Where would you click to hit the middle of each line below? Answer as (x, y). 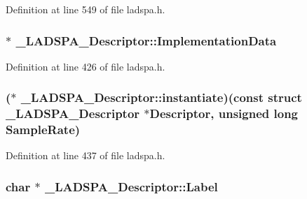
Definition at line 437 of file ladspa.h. (86, 155)
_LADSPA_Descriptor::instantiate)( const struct (161, 97)
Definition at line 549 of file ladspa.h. (86, 9)
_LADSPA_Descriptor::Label (131, 186)
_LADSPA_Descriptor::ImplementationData (146, 40)
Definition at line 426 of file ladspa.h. (86, 66)
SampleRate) (43, 130)
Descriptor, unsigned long (224, 113)
